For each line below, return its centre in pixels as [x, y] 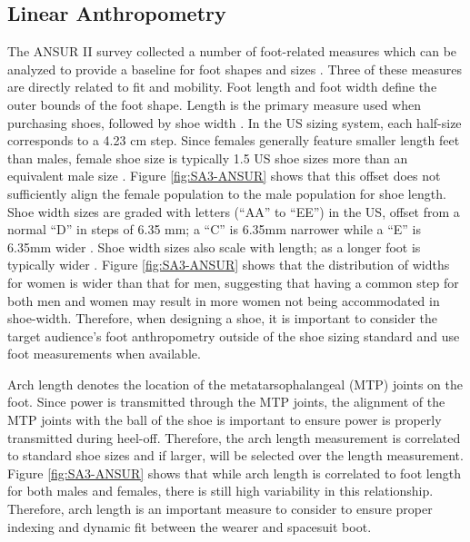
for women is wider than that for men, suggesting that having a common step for [233, 282]
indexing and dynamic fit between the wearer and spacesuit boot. [190, 526]
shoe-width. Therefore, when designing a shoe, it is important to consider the [223, 318]
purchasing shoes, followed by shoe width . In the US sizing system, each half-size [235, 122]
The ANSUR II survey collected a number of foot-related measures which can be [232, 51]
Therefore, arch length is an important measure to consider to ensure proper [220, 509]
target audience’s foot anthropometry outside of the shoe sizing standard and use [234, 335]
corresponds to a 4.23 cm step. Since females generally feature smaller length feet [234, 140]
